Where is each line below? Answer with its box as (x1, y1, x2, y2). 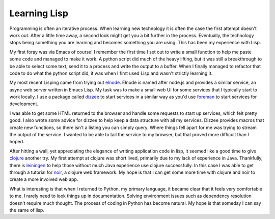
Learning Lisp (9, 8, 69, 19)
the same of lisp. (9, 207, 44, 213)
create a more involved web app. (9, 176, 78, 182)
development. (9, 101, 38, 107)
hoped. (9, 139, 25, 145)
